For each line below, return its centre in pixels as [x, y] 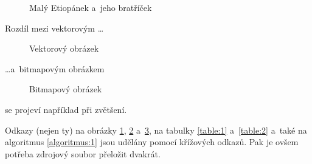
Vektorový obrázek [64, 48]
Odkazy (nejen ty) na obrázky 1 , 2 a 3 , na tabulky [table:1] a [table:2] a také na [156, 130]
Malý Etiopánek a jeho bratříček [91, 7]
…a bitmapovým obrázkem [55, 68]
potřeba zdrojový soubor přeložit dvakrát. [83, 153]
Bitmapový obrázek [66, 89]
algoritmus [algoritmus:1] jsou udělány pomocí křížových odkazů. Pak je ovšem [152, 142]
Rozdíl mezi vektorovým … [54, 28]
